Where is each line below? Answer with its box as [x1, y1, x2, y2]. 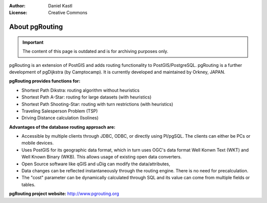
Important [22, 39, 44, 45]
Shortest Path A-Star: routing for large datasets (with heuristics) [21, 94, 152, 100]
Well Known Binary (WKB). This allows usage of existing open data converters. [21, 154, 182, 160]
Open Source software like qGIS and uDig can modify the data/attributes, [21, 161, 171, 167]
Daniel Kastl [48, 3, 73, 8]
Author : [9, 3, 26, 8]
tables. [21, 181, 36, 188]
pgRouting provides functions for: [9, 78, 81, 84]
